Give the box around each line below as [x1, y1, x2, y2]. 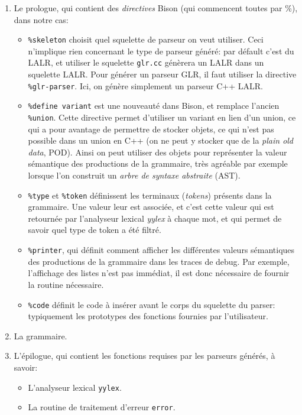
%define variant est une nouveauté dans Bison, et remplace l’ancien [28, 99, 280, 112]
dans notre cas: [14, 13, 69, 25]
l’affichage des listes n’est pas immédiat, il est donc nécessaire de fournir [28, 267, 290, 279]
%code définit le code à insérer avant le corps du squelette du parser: [28, 298, 275, 310]
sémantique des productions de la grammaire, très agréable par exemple [28, 157, 288, 170]
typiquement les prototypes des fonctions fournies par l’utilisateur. [28, 310, 268, 322]
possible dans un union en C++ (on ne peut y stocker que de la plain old [28, 134, 294, 147]
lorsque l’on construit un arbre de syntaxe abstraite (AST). [28, 169, 241, 181]
